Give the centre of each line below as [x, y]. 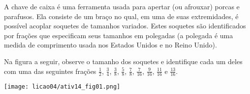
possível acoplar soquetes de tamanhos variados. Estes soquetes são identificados [125, 26]
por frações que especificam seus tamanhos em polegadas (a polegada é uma [119, 35]
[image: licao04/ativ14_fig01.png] [62, 87]
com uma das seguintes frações [50, 71]
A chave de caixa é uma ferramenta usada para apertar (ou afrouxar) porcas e [122, 6]
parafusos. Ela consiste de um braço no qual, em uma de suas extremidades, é [121, 16]
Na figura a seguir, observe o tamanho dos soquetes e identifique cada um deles [123, 61]
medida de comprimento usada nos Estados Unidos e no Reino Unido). [110, 45]
